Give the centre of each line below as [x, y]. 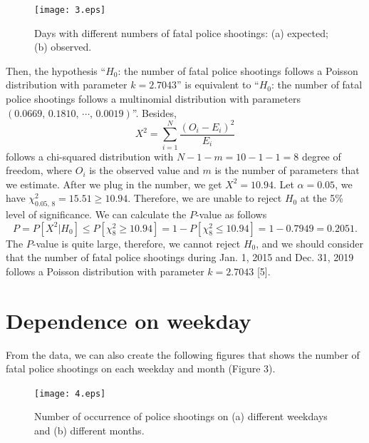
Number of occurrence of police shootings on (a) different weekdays [181, 416]
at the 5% [322, 198]
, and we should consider [310, 243]
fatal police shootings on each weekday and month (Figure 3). [141, 368]
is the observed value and [144, 170]
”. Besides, [154, 112]
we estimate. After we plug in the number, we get [114, 184]
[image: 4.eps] [70, 393]
